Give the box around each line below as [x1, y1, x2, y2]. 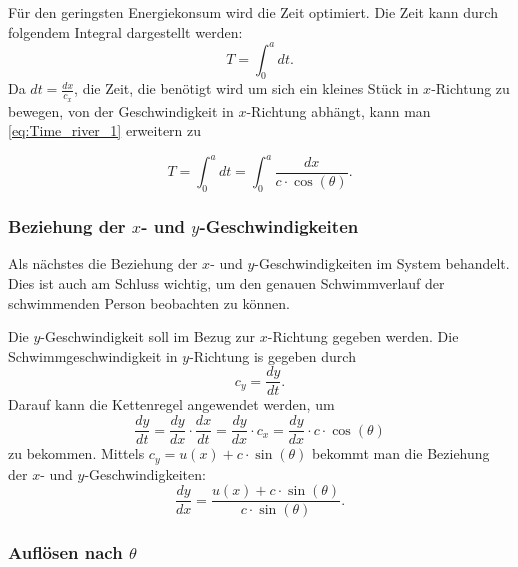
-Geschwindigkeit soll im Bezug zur [40, 326, 256, 347]
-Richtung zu [431, 78, 510, 99]
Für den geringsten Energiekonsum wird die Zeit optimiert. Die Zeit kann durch [8, 2, 498, 22]
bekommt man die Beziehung [312, 443, 490, 464]
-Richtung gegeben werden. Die [267, 326, 459, 347]
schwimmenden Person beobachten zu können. [8, 292, 290, 313]
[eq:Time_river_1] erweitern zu [8, 120, 202, 141]
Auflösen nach [8, 540, 123, 565]
